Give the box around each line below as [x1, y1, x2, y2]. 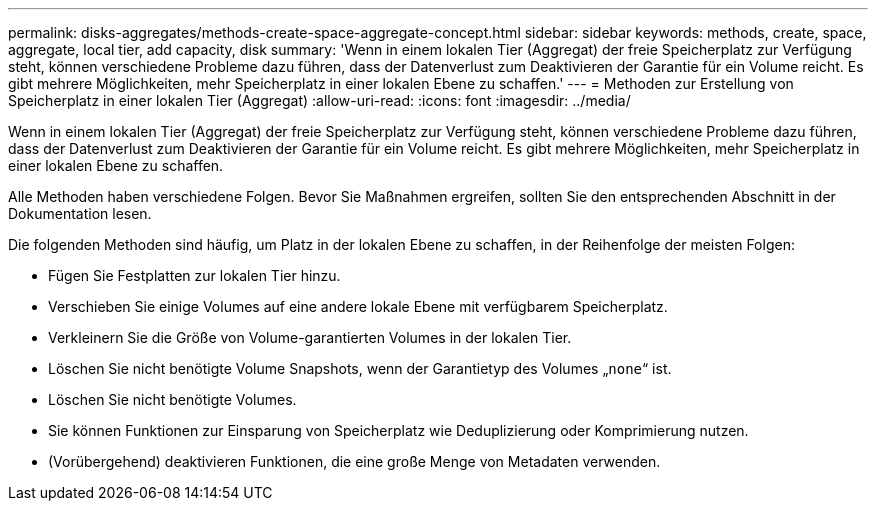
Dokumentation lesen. [8, 205, 152, 222]
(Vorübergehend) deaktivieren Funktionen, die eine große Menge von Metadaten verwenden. [48, 453, 661, 470]
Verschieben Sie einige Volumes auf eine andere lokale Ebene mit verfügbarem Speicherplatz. [48, 298, 668, 315]
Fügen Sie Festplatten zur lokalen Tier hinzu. [48, 267, 341, 284]
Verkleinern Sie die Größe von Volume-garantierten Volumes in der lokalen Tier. [48, 329, 572, 346]
